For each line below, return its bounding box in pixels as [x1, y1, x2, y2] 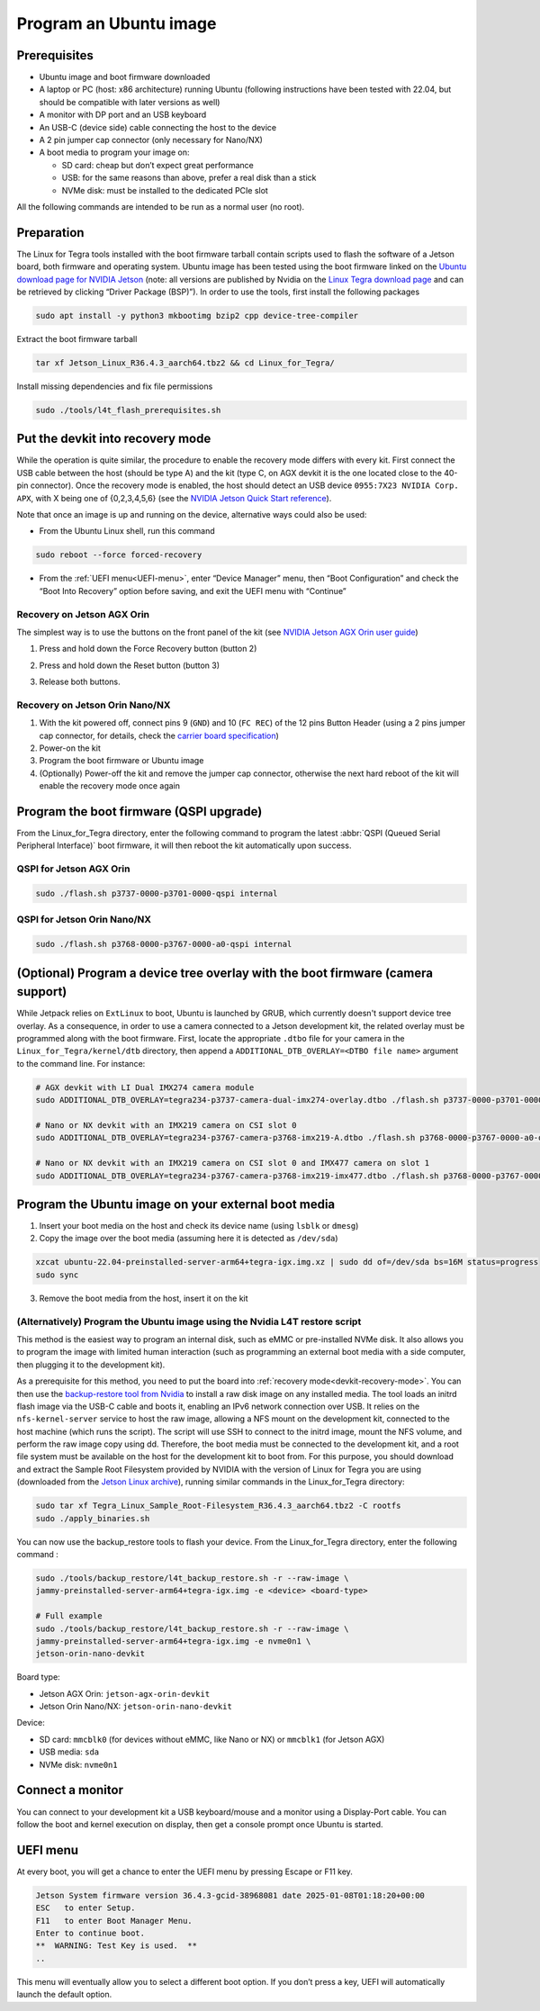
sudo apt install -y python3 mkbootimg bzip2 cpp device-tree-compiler [35, 311, 359, 321]
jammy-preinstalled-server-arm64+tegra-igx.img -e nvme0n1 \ [35, 1636, 311, 1646]
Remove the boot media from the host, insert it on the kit [39, 1293, 248, 1303]
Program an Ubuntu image [16, 14, 217, 33]
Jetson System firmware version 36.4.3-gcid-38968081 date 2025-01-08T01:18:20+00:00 [35, 1890, 425, 1900]
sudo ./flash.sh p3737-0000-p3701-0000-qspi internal [35, 888, 278, 899]
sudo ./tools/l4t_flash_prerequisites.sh [35, 405, 221, 415]
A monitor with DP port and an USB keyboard [39, 109, 207, 121]
